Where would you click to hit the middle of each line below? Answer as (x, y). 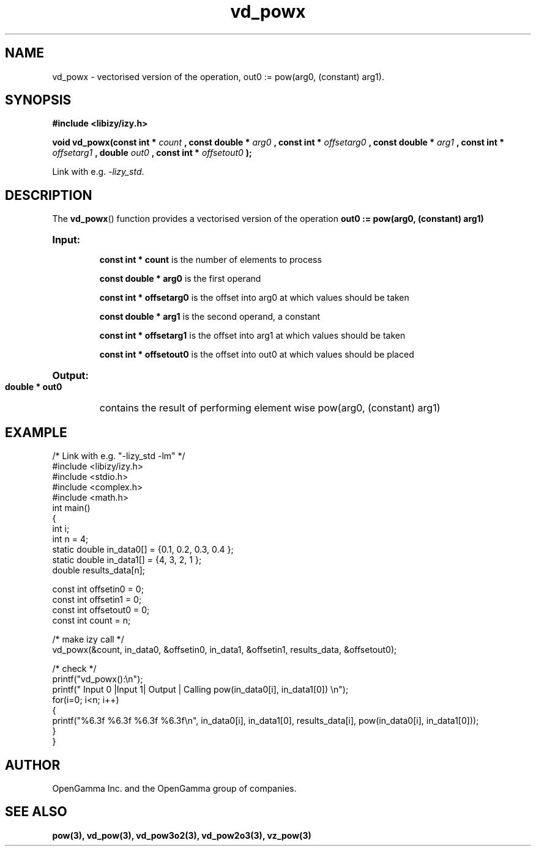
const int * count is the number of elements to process (210, 260)
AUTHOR (33, 765)
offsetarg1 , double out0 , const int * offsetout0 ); (152, 153)
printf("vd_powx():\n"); (98, 679)
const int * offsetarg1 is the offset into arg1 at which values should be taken (252, 336)
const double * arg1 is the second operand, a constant (210, 317)
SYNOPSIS (38, 100)
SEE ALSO (36, 812)
